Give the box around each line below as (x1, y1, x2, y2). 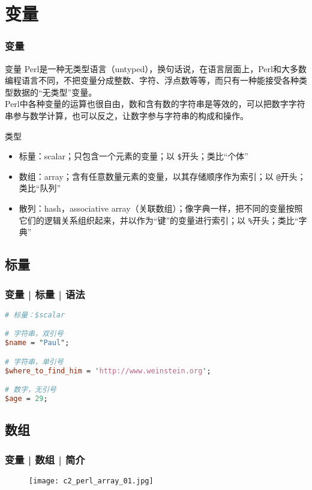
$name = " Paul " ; (5, 338, 70, 348)
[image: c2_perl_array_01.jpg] (29, 477, 154, 485)
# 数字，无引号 (5, 385, 56, 394)
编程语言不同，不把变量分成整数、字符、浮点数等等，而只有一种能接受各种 (5, 74, 299, 87)
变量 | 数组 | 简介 (5, 452, 85, 467)
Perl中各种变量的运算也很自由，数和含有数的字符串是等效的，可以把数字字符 (5, 97, 305, 110)
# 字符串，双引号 (5, 329, 64, 338)
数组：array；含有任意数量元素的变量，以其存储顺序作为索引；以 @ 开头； (19, 170, 306, 182)
